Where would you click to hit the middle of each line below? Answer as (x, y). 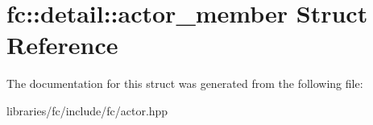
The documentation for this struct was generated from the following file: (185, 83)
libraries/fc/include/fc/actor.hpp (87, 110)
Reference (62, 45)
